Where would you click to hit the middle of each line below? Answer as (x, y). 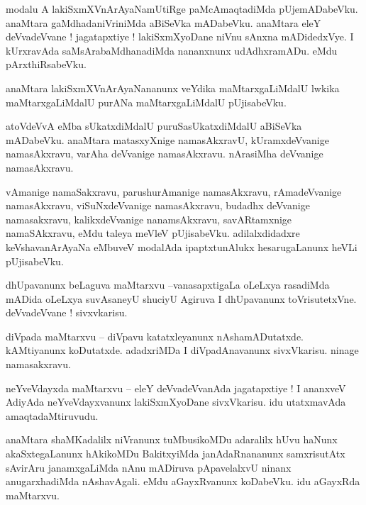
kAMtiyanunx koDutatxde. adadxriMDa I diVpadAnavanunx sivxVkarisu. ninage (182, 350)
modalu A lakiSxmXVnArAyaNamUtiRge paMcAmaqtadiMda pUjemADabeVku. (182, 9)
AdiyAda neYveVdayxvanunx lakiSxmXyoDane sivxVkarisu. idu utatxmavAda (176, 402)
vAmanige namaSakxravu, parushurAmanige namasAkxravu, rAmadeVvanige (174, 191)
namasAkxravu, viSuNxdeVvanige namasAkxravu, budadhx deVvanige (158, 205)
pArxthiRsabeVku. (46, 64)
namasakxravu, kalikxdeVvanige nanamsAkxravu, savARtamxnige (149, 219)
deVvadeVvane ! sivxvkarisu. (67, 312)
